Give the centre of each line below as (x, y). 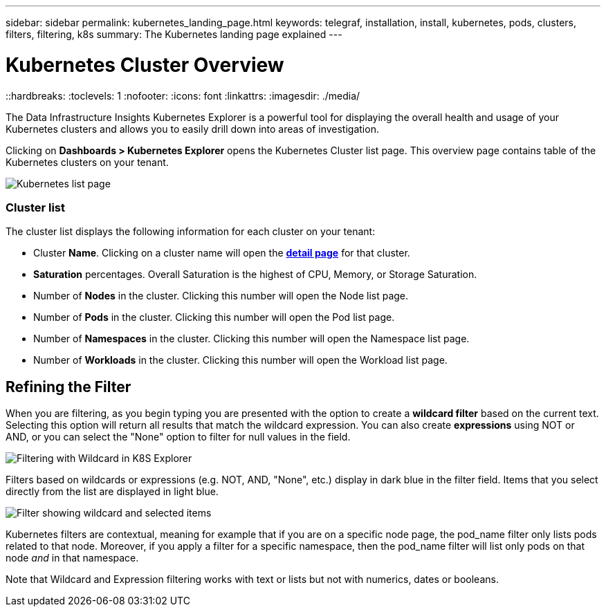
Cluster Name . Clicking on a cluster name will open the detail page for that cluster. (222, 253)
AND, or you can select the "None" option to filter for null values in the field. (178, 437)
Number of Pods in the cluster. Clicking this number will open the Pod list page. (214, 317)
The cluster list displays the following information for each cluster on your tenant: (191, 232)
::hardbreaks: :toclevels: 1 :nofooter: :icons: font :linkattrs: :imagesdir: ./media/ (183, 95)
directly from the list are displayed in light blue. (112, 492)
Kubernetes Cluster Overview (145, 65)
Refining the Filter (68, 387)
